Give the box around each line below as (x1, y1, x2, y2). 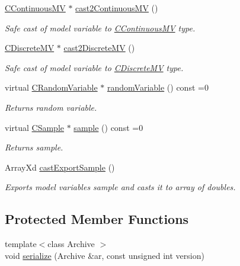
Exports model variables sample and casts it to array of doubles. (5, 181, 236, 193)
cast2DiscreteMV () (63, 41, 135, 54)
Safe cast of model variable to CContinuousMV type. (5, 21, 196, 34)
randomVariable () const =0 (107, 81, 209, 94)
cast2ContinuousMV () (75, 2, 158, 14)
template (5, 238, 37, 250)
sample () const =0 (73, 121, 143, 133)
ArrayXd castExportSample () (5, 161, 115, 173)
